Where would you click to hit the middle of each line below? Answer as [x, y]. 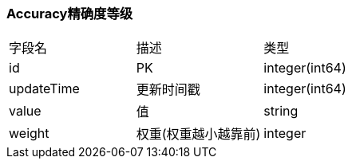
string [281, 111]
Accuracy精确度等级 [70, 14]
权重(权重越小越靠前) [198, 134]
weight [29, 134]
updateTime [44, 89]
